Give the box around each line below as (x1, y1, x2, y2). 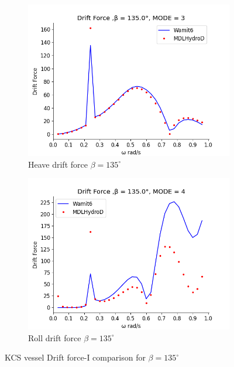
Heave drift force (28, 158, 88, 170)
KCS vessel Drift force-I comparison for (5, 351, 146, 363)
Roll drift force (28, 331, 81, 344)
